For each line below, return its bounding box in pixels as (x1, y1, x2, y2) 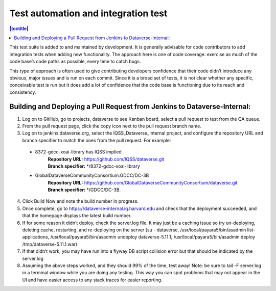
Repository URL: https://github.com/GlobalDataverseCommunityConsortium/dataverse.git (48, 179, 238, 186)
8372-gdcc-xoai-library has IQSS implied (35, 149, 122, 155)
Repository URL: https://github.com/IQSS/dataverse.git (48, 156, 165, 162)
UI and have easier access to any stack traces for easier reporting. (22, 277, 163, 283)
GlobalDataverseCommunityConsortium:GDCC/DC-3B (35, 172, 149, 178)
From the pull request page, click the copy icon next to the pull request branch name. (22, 123, 202, 129)
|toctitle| (9, 25, 29, 32)
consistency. (9, 89, 36, 95)
